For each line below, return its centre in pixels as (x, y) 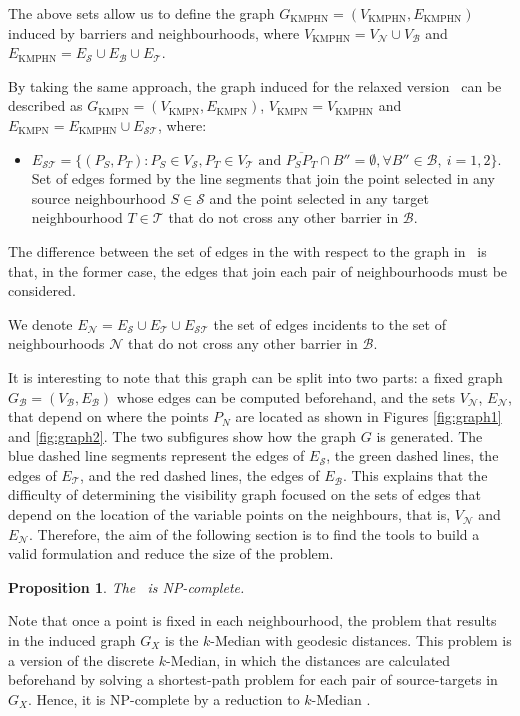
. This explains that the (415, 474)
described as (45, 105)
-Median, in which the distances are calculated (308, 659)
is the (181, 640)
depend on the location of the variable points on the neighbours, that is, (229, 514)
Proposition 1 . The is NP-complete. (126, 586)
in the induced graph (72, 640)
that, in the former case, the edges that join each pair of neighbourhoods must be (258, 270)
